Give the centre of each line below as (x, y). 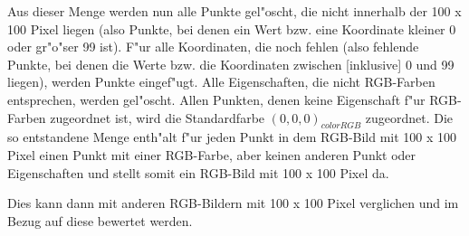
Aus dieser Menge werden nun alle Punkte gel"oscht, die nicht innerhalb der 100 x (234, 11)
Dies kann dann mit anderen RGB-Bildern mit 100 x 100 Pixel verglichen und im (233, 203)
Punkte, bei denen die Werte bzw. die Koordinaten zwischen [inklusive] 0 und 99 (231, 64)
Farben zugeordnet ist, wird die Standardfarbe (136, 117)
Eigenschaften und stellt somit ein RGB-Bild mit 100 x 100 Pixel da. (198, 172)
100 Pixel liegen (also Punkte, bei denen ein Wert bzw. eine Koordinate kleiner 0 (232, 28)
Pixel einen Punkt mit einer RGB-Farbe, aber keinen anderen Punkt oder (212, 154)
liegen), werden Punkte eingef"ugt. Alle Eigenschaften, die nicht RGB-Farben (221, 82)
